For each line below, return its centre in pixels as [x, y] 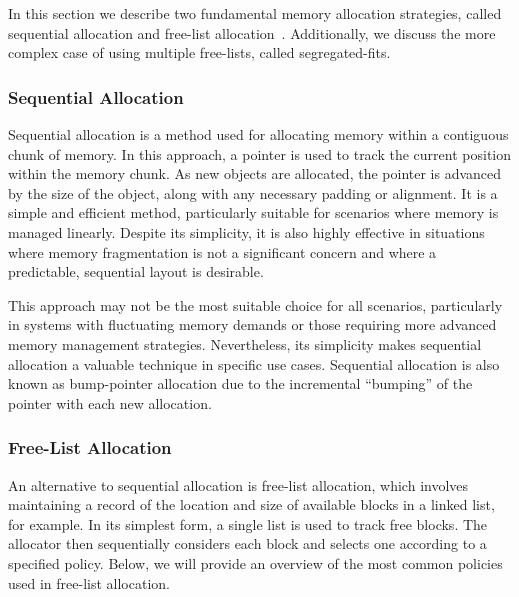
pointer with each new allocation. [110, 402]
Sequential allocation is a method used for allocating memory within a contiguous [258, 134]
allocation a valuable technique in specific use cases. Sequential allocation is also [254, 363]
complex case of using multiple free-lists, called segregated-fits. [199, 52]
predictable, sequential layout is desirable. [136, 271]
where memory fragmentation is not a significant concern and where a [222, 251]
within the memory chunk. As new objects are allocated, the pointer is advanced [255, 173]
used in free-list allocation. [89, 582]
